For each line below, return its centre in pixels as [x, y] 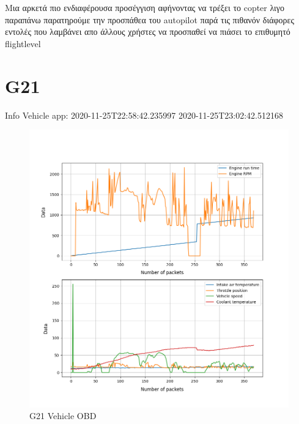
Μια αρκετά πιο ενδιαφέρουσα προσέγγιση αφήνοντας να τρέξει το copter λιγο [145, 7]
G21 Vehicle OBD [63, 416]
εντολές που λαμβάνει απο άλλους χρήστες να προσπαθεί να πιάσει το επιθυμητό [148, 32]
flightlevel [23, 43]
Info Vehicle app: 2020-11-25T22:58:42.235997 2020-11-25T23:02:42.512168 [144, 115]
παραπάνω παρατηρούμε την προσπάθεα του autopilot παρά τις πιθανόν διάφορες [149, 19]
